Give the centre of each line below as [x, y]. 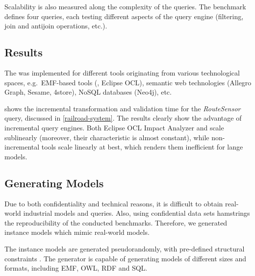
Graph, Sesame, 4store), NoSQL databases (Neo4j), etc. [88, 92]
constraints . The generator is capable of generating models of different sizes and [125, 258]
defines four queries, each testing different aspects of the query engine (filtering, [124, 16]
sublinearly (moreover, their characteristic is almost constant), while [107, 137]
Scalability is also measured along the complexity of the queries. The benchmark [125, 6]
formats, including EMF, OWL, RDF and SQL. [76, 268]
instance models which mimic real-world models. [77, 232]
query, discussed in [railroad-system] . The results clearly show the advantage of [123, 118]
